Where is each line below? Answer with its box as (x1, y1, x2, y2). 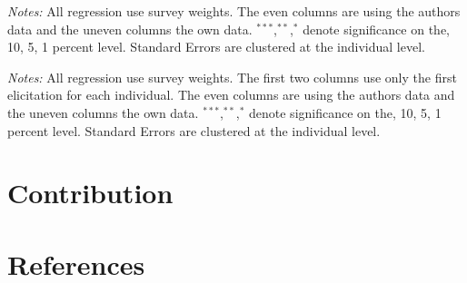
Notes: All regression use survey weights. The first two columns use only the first (7, 67, 457, 86)
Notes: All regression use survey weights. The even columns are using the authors (7, 2, 461, 20)
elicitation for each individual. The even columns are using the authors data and (7, 85, 455, 104)
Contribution (7, 174, 174, 211)
